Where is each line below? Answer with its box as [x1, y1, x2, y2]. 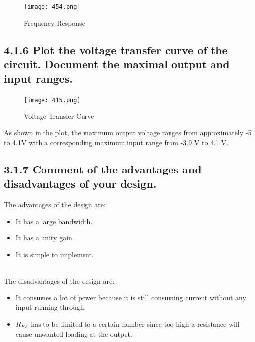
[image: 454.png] [24, 3, 81, 10]
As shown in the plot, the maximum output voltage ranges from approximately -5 [4, 127, 252, 138]
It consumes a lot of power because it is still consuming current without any [15, 292, 246, 302]
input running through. [15, 302, 86, 312]
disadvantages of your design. [4, 176, 157, 191]
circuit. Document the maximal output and [4, 57, 230, 72]
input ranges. [4, 71, 73, 86]
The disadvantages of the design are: [4, 276, 115, 286]
